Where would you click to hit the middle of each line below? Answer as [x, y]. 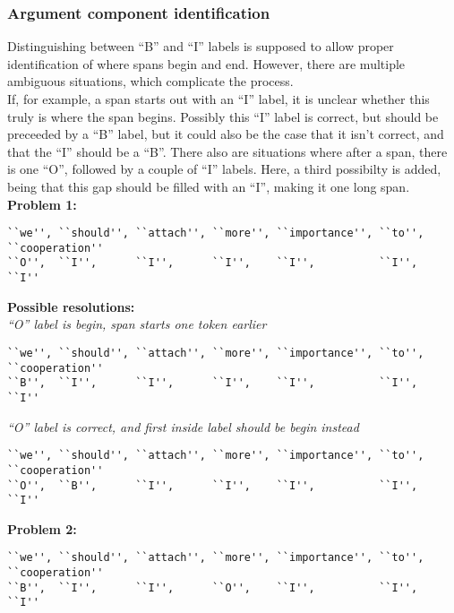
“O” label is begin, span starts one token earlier [137, 324]
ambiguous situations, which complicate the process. [150, 81]
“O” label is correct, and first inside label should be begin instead [183, 426]
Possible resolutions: [71, 306]
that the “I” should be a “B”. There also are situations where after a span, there [227, 151]
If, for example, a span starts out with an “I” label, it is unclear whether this [218, 99]
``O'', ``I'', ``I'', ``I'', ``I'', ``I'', [213, 263]
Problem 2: [42, 528]
